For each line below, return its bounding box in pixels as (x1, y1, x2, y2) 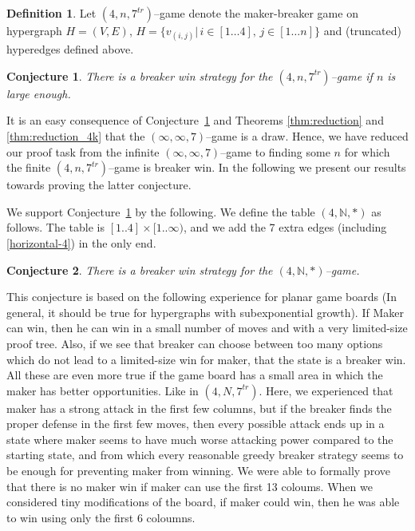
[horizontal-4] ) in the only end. (6, 234, 156, 251)
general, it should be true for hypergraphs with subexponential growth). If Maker (6, 303, 404, 320)
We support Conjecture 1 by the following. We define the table (6, 203, 315, 220)
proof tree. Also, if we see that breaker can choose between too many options (6, 335, 383, 351)
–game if (330, 67, 373, 84)
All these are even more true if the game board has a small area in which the (6, 367, 383, 383)
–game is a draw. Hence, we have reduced (206, 127, 409, 144)
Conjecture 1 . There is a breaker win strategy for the (6, 67, 273, 84)
